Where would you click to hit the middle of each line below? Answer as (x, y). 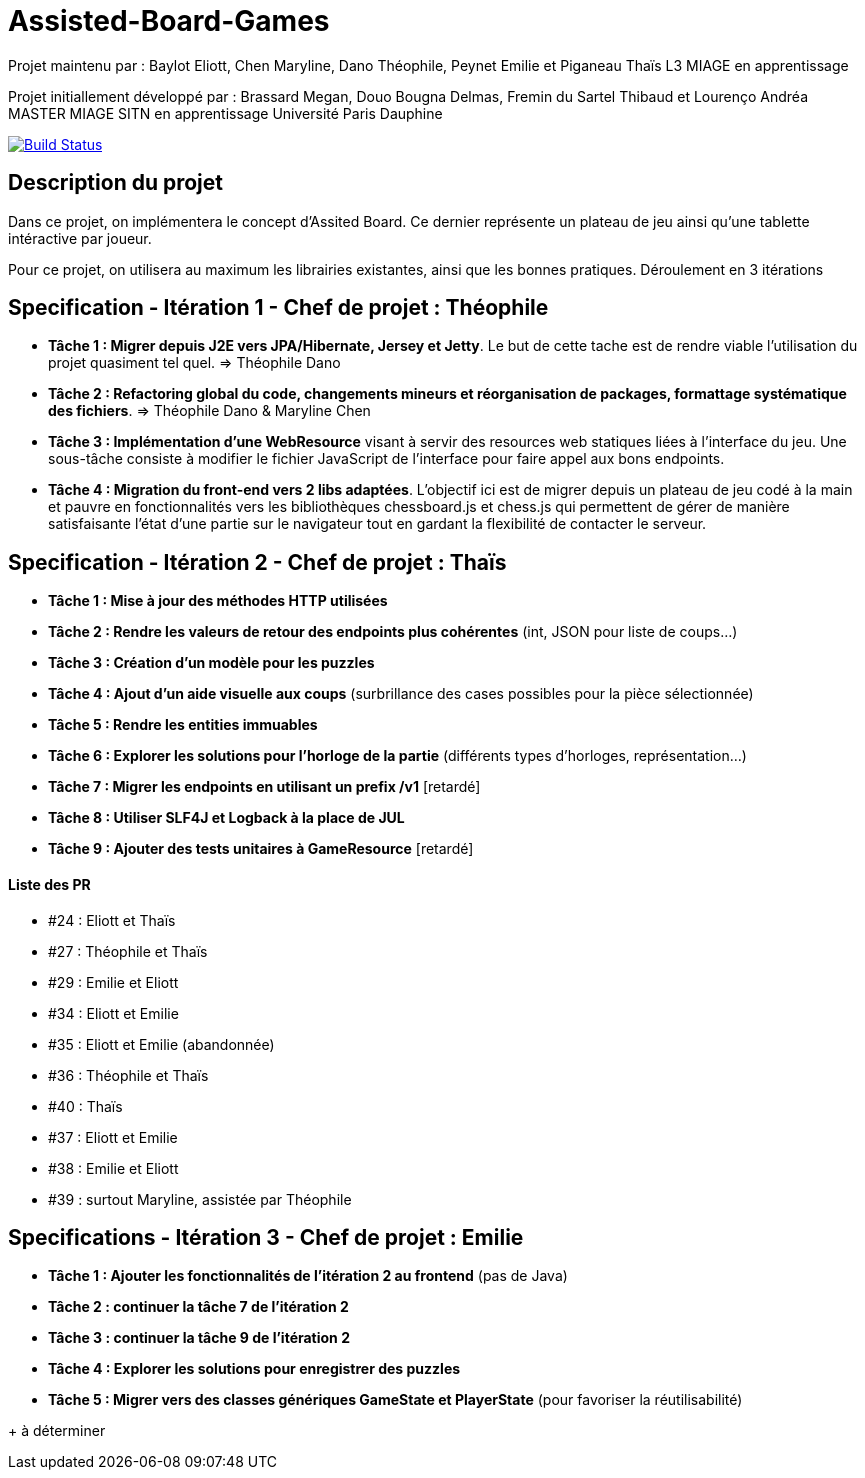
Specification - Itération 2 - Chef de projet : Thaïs (257, 562)
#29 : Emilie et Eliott (113, 982)
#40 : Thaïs (85, 1106)
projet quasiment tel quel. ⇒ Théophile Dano (194, 363)
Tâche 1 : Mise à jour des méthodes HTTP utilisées (218, 601)
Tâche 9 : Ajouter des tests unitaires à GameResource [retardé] (261, 849)
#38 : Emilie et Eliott (113, 1168)
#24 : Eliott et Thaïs (112, 920)
